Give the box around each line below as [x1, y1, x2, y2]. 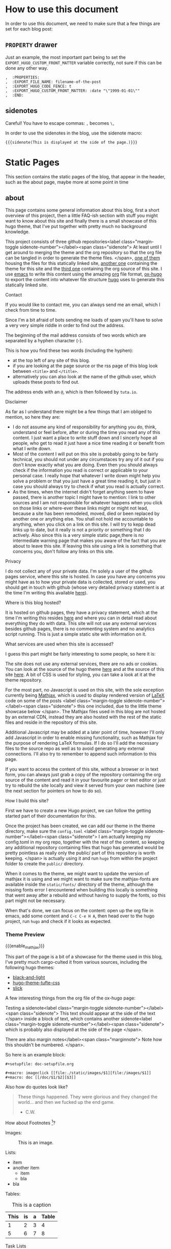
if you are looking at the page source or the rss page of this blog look [12, 363, 158, 369]
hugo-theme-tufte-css [12, 980, 60, 986]
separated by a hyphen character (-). [5, 338, 83, 344]
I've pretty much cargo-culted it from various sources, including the [5, 959, 148, 965]
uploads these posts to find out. [12, 379, 80, 385]
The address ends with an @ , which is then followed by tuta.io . [5, 389, 138, 395]
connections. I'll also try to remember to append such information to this [5, 751, 157, 757]
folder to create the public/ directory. [5, 861, 84, 867]
